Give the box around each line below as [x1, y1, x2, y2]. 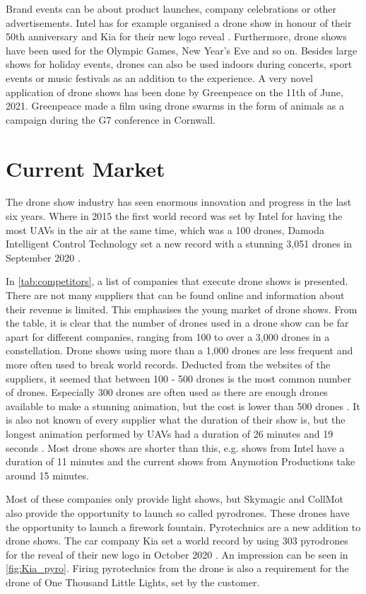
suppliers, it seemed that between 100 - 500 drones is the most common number [6, 371, 351, 385]
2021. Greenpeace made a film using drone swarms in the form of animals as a [6, 98, 344, 113]
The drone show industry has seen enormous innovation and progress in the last [6, 194, 352, 209]
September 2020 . [6, 250, 81, 264]
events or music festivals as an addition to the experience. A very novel [6, 70, 313, 85]
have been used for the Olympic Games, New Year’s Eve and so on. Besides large [6, 42, 358, 57]
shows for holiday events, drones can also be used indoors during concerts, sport [6, 57, 353, 71]
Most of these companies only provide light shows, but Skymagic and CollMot [6, 491, 343, 506]
